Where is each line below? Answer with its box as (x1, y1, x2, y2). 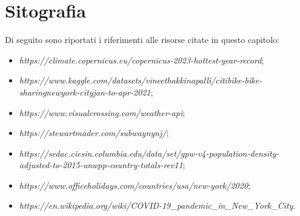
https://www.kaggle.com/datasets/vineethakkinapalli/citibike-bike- (19, 74, 262, 87)
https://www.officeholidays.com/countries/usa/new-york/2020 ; (19, 178, 250, 191)
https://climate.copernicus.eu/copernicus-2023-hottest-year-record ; (19, 53, 264, 66)
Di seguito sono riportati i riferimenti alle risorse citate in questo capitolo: (5, 33, 280, 46)
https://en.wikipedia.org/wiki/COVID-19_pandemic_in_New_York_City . (19, 199, 296, 212)
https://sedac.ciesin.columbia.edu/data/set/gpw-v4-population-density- (19, 146, 279, 159)
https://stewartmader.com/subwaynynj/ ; (19, 126, 169, 139)
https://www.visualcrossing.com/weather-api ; (19, 106, 185, 119)
